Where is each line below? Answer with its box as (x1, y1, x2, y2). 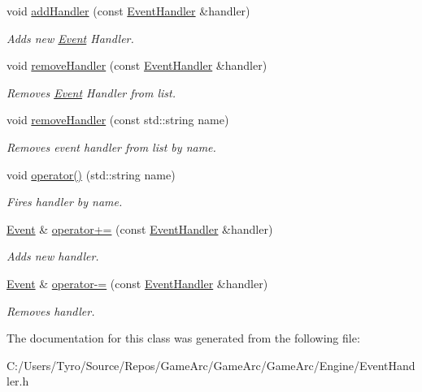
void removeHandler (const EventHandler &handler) (7, 57, 268, 74)
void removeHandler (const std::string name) (7, 111, 229, 128)
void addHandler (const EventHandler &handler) (7, 2, 250, 19)
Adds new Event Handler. (7, 29, 134, 46)
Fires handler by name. (7, 193, 123, 210)
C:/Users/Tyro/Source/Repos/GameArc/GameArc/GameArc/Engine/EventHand (7, 356, 415, 373)
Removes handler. (7, 302, 95, 319)
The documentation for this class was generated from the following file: (7, 330, 360, 347)
